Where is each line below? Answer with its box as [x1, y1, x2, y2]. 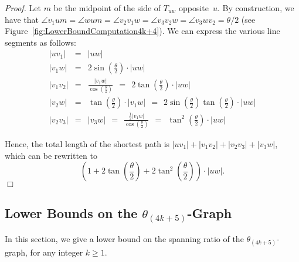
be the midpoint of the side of [53, 2, 161, 13]
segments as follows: [5, 36, 76, 48]
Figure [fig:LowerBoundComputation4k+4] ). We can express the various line [5, 25, 280, 37]
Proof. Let [5, 2, 41, 13]
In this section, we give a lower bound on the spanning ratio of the [5, 233, 244, 245]
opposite [179, 2, 209, 13]
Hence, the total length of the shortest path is [5, 138, 170, 150]
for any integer [30, 246, 83, 258]
